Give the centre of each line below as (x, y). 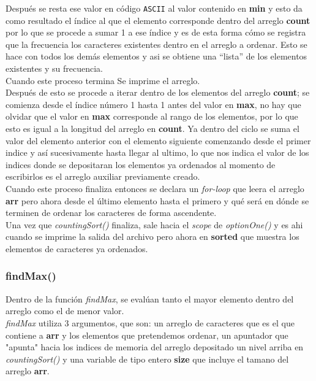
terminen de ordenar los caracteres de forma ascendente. (111, 213)
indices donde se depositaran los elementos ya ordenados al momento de (141, 164)
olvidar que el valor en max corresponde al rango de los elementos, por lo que (152, 116)
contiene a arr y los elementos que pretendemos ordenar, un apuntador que (147, 335)
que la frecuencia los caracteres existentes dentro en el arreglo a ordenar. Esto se (156, 44)
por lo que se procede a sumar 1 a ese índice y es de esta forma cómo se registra (156, 32)
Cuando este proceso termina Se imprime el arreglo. (103, 80)
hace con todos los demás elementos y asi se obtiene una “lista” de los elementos (156, 56)
